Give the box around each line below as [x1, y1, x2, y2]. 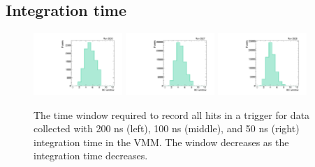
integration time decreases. [34, 148, 148, 163]
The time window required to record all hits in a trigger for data [34, 107, 310, 122]
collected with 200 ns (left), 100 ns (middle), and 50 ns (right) [34, 121, 300, 136]
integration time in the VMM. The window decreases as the [34, 134, 289, 149]
